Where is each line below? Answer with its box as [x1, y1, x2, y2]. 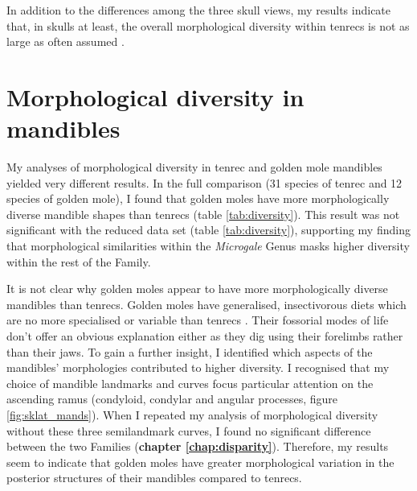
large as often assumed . [6, 33, 125, 50]
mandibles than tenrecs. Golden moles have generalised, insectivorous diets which [6, 295, 407, 312]
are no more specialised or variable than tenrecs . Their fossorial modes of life [6, 312, 389, 328]
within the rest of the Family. [6, 253, 151, 270]
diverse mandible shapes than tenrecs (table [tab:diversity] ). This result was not [6, 205, 400, 222]
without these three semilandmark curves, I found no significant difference [6, 422, 371, 439]
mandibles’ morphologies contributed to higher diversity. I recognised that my [6, 359, 390, 376]
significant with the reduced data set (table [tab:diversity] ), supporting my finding [6, 221, 411, 238]
